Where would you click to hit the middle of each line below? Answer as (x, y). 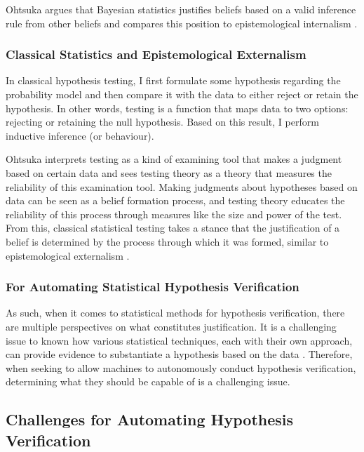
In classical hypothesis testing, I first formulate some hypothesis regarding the (173, 80)
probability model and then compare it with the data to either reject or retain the (182, 94)
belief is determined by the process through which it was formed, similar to (167, 241)
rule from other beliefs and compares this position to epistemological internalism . (182, 23)
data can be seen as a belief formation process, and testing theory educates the (175, 200)
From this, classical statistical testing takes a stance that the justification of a (173, 228)
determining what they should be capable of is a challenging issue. (148, 381)
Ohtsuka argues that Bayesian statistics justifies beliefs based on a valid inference (181, 9)
